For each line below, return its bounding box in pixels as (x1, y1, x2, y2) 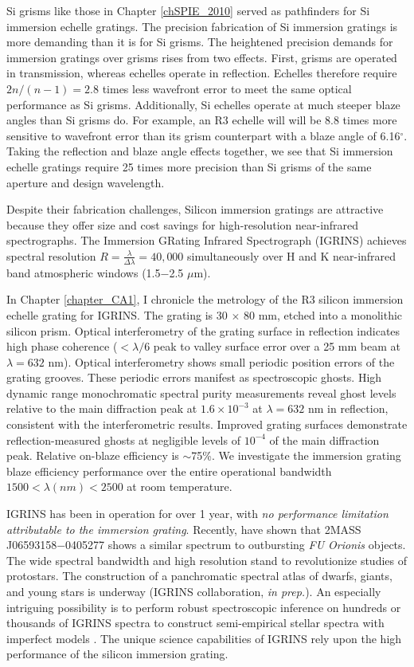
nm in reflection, (307, 400, 389, 417)
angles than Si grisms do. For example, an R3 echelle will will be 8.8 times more (6, 112, 397, 128)
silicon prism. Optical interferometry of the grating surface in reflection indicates (6, 322, 400, 339)
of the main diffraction (269, 431, 380, 448)
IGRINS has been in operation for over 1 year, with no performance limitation (6, 505, 389, 522)
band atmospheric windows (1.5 (6, 264, 161, 281)
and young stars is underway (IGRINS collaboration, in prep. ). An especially (6, 583, 381, 600)
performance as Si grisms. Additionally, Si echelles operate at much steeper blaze (6, 96, 400, 112)
